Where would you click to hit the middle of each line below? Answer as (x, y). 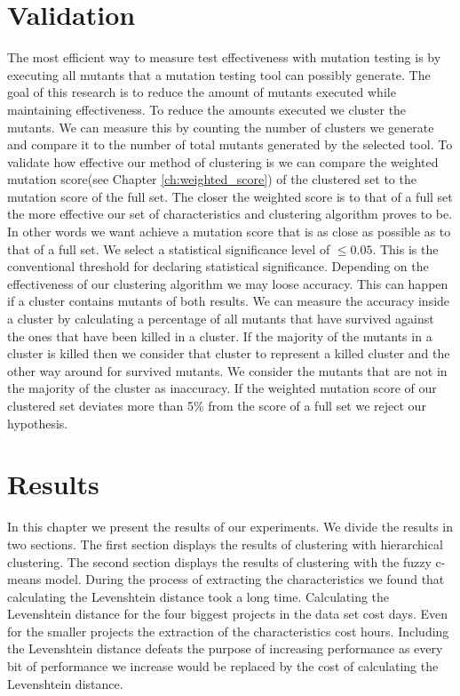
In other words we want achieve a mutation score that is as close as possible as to (229, 232)
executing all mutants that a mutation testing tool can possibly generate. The (219, 74)
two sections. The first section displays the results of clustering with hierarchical (225, 544)
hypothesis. (38, 423)
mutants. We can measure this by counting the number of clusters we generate (221, 127)
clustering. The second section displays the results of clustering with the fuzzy (219, 561)
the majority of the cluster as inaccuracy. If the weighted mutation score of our (222, 388)
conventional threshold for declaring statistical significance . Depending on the (218, 266)
